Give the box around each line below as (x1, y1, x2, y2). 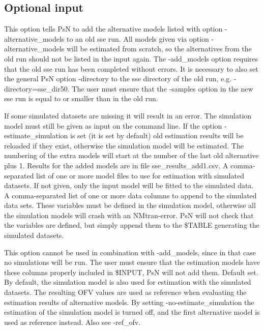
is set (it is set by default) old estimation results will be (70, 130, 244, 141)
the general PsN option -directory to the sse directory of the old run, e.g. (4, 73, 232, 84)
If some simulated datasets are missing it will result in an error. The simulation (4, 110, 252, 121)
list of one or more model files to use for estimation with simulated (36, 170, 244, 181)
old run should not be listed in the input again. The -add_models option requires (4, 53, 258, 64)
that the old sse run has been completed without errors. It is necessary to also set (4, 63, 258, 74)
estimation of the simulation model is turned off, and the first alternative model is (4, 307, 260, 317)
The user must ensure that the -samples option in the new (72, 83, 253, 94)
